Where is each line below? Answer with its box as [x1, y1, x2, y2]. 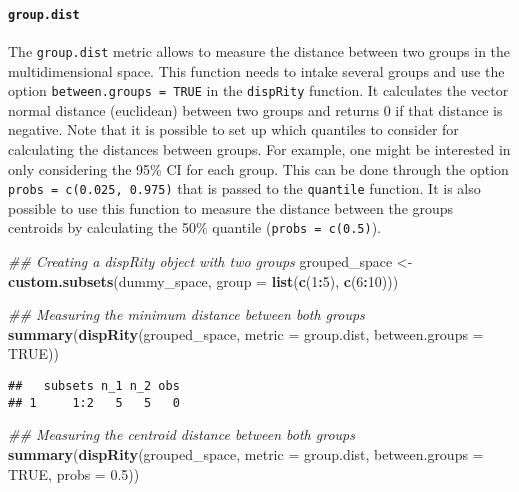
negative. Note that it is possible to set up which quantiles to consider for [8, 119, 459, 140]
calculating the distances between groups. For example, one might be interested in [8, 138, 511, 159]
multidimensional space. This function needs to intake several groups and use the [8, 60, 505, 81]
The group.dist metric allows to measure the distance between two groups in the [8, 40, 511, 61]
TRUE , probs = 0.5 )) [8, 463, 140, 484]
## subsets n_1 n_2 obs [8, 379, 180, 394]
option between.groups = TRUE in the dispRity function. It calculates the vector [8, 80, 509, 101]
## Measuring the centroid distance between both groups [8, 424, 355, 445]
